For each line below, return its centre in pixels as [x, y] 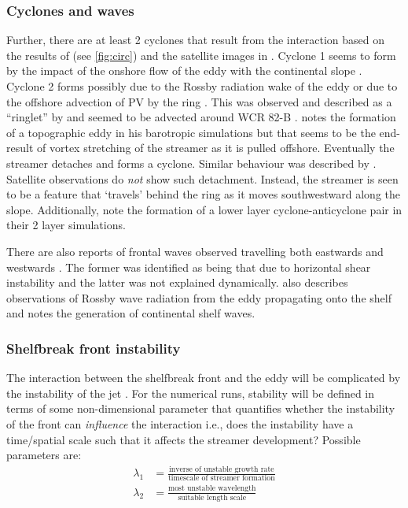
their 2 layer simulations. [66, 225]
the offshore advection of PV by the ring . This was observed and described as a [199, 101]
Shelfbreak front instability [94, 348]
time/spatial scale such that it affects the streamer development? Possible [184, 439]
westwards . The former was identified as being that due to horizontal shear [189, 267]
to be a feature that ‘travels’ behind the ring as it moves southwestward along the [204, 194]
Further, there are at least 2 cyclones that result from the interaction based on [196, 40]
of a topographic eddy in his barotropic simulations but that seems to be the [191, 132]
